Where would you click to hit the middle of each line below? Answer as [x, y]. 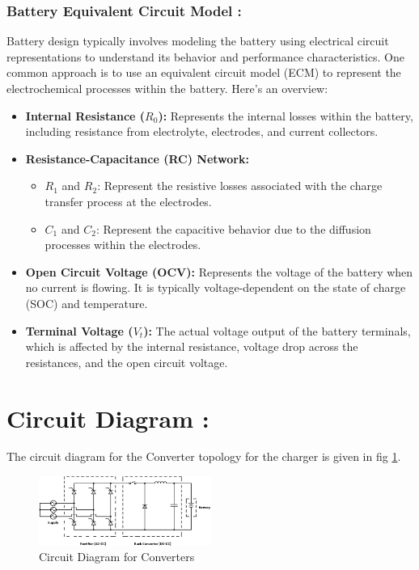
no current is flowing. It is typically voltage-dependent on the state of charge [216, 287]
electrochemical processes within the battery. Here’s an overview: [167, 88]
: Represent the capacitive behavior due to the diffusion [233, 228]
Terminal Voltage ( [79, 330]
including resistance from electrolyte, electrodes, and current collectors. [202, 131]
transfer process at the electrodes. [128, 201]
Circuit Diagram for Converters [117, 557]
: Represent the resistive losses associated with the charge [240, 186]
